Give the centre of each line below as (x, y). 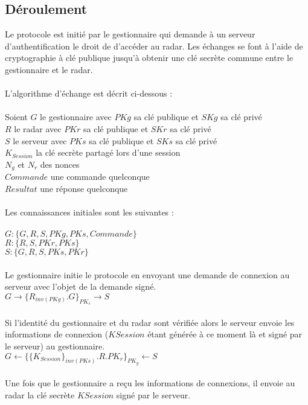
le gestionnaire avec (76, 117)
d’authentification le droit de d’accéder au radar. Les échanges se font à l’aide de (154, 46)
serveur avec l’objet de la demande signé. (81, 286)
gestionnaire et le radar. (49, 69)
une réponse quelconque (84, 188)
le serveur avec (40, 140)
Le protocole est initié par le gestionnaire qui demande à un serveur (130, 34)
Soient (16, 117)
